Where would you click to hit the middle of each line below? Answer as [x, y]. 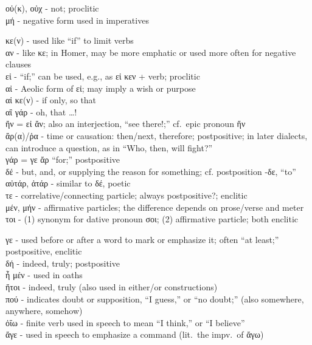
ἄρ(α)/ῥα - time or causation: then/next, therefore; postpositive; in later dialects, [157, 135]
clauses [19, 64]
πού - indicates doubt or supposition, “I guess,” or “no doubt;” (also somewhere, [155, 299]
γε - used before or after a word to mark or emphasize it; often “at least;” [142, 239]
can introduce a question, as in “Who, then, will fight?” [109, 147]
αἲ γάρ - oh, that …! [41, 111]
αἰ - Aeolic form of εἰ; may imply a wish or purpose [101, 88]
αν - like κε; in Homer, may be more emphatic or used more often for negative [151, 52]
